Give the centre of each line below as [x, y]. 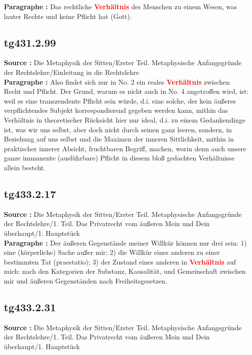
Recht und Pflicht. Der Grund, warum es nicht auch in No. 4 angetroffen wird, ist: [126, 91]
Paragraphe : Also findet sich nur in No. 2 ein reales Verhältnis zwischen [117, 81]
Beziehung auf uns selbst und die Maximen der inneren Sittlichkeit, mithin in [119, 139]
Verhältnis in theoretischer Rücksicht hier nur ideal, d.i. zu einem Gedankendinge [125, 119]
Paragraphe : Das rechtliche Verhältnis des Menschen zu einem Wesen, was [121, 6]
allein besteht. [25, 167]
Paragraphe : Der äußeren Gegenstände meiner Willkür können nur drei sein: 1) [126, 242]
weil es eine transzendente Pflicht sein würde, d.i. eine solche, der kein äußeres [120, 100]
